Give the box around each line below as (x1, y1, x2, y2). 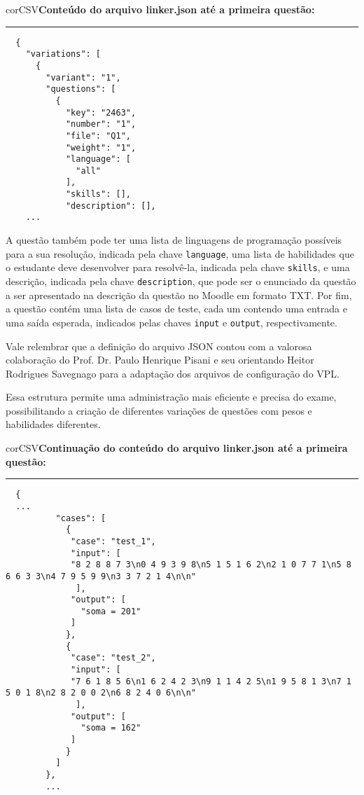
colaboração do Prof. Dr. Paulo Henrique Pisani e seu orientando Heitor (6, 352, 314, 367)
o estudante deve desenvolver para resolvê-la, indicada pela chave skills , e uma (6, 260, 350, 275)
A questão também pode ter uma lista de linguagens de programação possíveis (6, 233, 342, 247)
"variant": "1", (45, 72, 121, 83)
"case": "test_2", (71, 653, 156, 663)
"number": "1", (65, 119, 136, 130)
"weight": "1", (65, 142, 136, 153)
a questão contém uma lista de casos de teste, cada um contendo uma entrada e (6, 301, 347, 316)
